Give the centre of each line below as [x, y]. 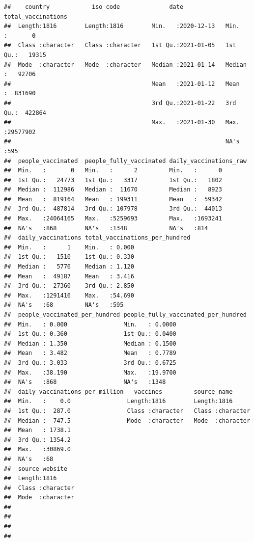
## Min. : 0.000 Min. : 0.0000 [90, 324]
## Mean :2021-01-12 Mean [122, 84]
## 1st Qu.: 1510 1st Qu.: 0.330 [69, 257]
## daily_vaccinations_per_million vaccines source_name [118, 392]
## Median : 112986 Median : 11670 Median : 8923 [113, 190]
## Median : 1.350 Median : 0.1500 [90, 343]
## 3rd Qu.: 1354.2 [38, 440]
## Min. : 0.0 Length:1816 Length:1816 [118, 401]
